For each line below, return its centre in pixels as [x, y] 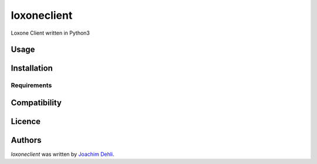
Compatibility [36, 103]
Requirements [31, 85]
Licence [26, 121]
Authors [26, 140]
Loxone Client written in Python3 [50, 33]
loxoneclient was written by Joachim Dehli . [63, 154]
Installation [32, 68]
